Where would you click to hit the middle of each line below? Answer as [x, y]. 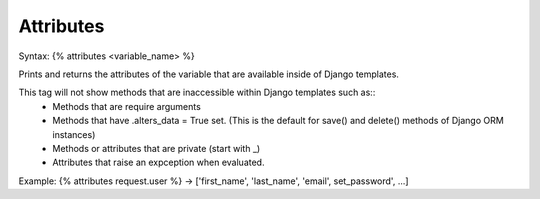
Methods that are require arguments [127, 106]
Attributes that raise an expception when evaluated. [158, 162]
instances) [74, 134]
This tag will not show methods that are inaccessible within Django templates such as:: [197, 92]
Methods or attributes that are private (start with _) [156, 148]
